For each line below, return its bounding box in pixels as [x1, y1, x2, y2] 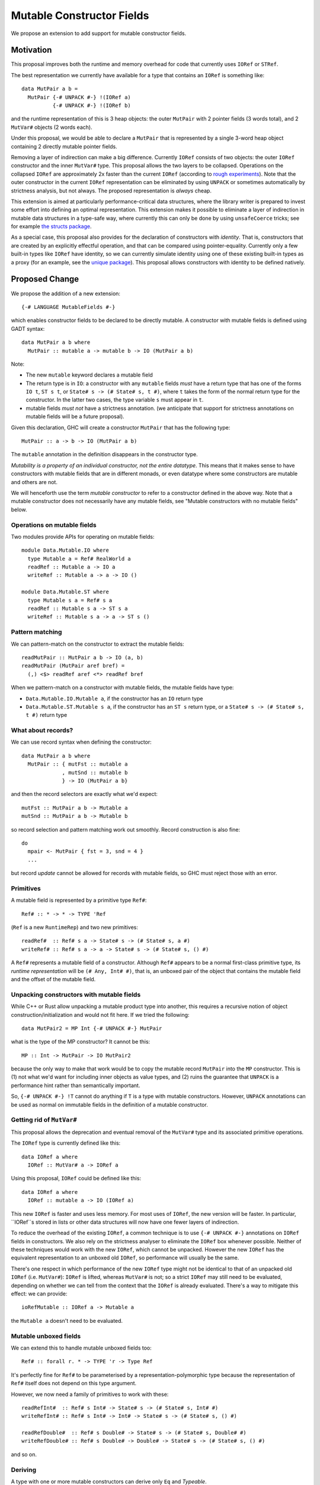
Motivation [11, 45, 52, 55]
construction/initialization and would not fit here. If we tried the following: [11, 1011, 190, 1018]
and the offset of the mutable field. [11, 976, 96, 982]
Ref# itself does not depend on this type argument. [11, 1380, 137, 1387]
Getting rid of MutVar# [11, 1116, 77, 1124]
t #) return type [25, 712, 68, 719]
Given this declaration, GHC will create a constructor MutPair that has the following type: [11, 424, 231, 431]
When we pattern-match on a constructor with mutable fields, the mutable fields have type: [11, 684, 234, 691]
